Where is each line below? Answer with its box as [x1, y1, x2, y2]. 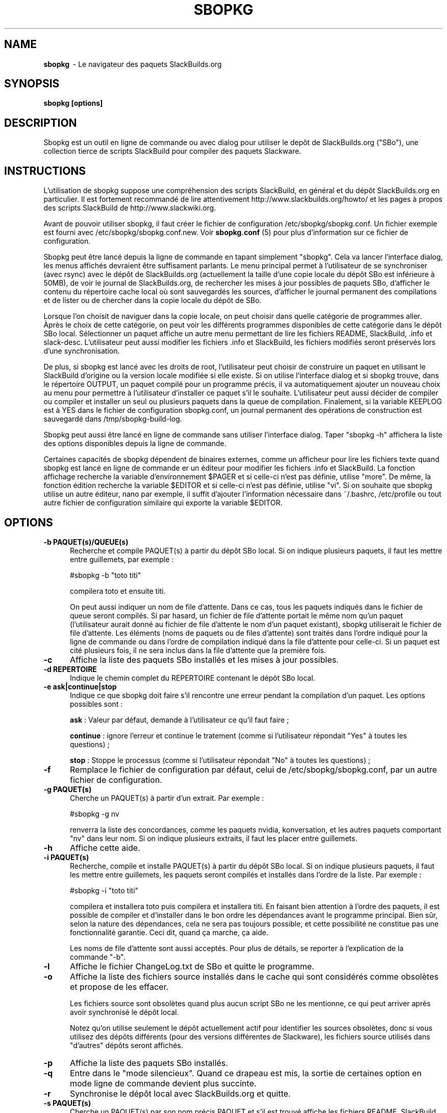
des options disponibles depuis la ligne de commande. [43, 439, 227, 448]
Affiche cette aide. [69, 842, 140, 853]
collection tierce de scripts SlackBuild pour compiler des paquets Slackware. [43, 147, 302, 156]
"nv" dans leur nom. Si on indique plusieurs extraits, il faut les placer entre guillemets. [70, 833, 358, 843]
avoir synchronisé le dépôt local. [70, 1007, 179, 1016]
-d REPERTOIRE [43, 664, 97, 674]
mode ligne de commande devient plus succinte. [69, 1078, 257, 1088]
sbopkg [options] [43, 99, 103, 108]
